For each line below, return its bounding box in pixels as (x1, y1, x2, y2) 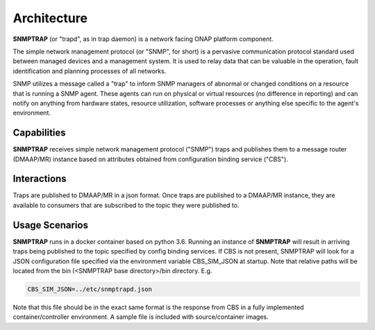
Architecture (12, 10, 88, 26)
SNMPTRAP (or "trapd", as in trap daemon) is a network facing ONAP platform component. (12, 35, 274, 43)
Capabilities (12, 127, 66, 139)
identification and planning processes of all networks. (12, 67, 167, 75)
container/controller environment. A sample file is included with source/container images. (12, 313, 269, 321)
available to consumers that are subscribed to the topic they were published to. (12, 201, 240, 209)
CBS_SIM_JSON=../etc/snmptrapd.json (27, 285, 153, 293)
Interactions (12, 173, 67, 185)
